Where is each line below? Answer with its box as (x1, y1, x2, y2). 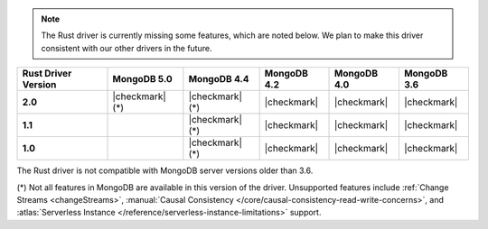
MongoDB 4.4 (188, 73, 249, 86)
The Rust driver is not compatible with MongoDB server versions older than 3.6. (16, 165, 314, 176)
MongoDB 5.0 (112, 73, 174, 86)
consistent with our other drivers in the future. (41, 42, 212, 53)
